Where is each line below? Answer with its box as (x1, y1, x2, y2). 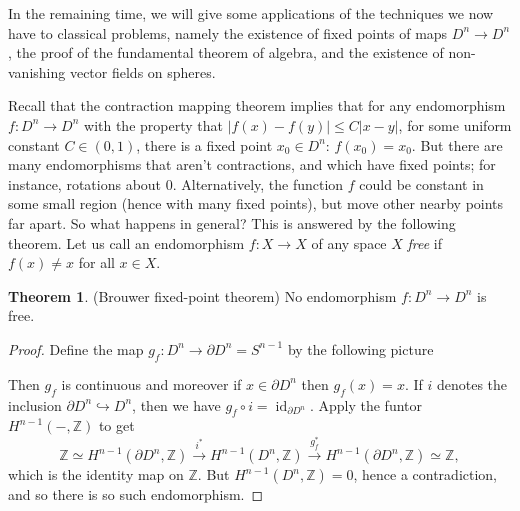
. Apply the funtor (309, 394, 422, 415)
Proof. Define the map (8, 338, 144, 359)
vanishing (8, 61, 66, 82)
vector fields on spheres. (69, 61, 216, 82)
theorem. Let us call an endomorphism (8, 232, 245, 253)
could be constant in (359, 173, 484, 194)
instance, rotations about (8, 173, 162, 194)
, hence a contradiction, (353, 464, 498, 485)
